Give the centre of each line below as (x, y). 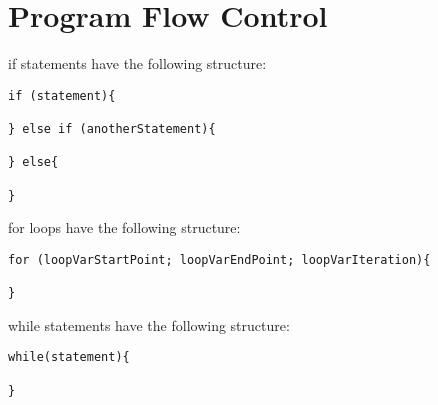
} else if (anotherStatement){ (112, 129)
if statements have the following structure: (137, 63)
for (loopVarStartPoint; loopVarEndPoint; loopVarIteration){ (219, 259)
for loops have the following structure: (124, 227)
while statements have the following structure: (149, 324)
